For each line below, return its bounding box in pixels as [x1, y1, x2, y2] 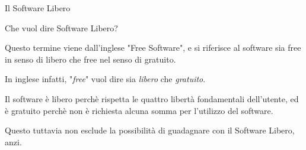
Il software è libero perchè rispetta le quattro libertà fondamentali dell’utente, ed [5, 92, 299, 105]
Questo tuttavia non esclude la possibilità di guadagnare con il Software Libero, [5, 124, 295, 136]
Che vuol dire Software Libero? [5, 21, 118, 34]
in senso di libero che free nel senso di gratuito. [5, 53, 176, 65]
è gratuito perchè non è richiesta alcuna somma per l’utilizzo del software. [5, 104, 273, 116]
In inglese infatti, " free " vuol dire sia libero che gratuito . [5, 73, 206, 85]
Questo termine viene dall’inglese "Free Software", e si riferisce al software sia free [5, 41, 301, 54]
